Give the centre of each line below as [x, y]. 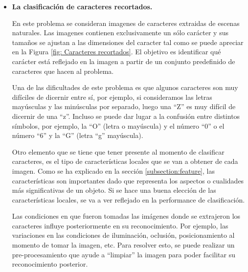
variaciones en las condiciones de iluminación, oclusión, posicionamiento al [123, 235]
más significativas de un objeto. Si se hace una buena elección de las [114, 190]
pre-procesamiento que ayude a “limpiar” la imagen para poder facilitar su [124, 254]
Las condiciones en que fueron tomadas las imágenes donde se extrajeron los [126, 216]
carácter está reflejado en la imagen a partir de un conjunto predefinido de [124, 61]
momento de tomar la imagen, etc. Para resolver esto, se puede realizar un [123, 245]
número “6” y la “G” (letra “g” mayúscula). [78, 135]
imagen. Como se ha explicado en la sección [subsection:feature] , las [113, 170]
